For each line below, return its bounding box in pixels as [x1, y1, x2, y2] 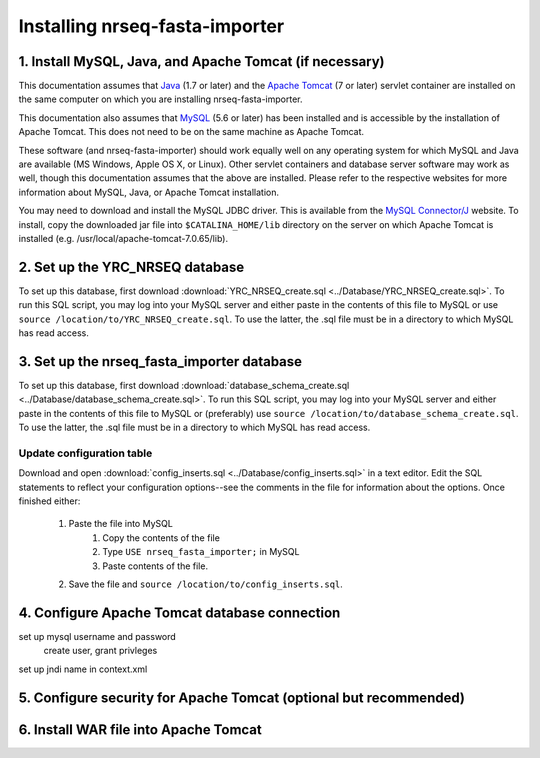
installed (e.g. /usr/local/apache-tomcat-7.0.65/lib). [18, 232, 229, 244]
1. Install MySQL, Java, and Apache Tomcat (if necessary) [18, 53, 385, 70]
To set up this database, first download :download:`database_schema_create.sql [18, 379, 350, 391]
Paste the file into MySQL [68, 518, 174, 530]
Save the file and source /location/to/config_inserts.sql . [68, 578, 344, 590]
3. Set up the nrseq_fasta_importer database [18, 353, 303, 370]
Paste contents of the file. [102, 560, 209, 572]
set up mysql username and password [18, 630, 177, 642]
